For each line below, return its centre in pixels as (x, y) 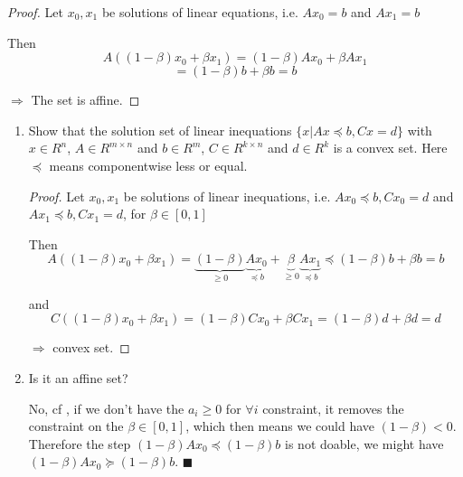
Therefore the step (80, 443)
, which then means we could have (280, 426)
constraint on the (76, 426)
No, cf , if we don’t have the (106, 408)
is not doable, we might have (364, 443)
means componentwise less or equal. (148, 165)
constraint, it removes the (333, 408)
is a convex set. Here (390, 148)
